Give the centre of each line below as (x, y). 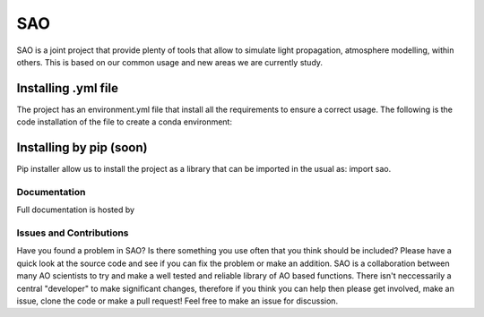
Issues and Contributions (73, 233)
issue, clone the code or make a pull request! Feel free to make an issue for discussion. (177, 301)
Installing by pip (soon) (82, 148)
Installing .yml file (68, 88)
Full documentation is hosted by (75, 210)
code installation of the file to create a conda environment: (125, 122)
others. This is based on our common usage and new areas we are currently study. (169, 62)
